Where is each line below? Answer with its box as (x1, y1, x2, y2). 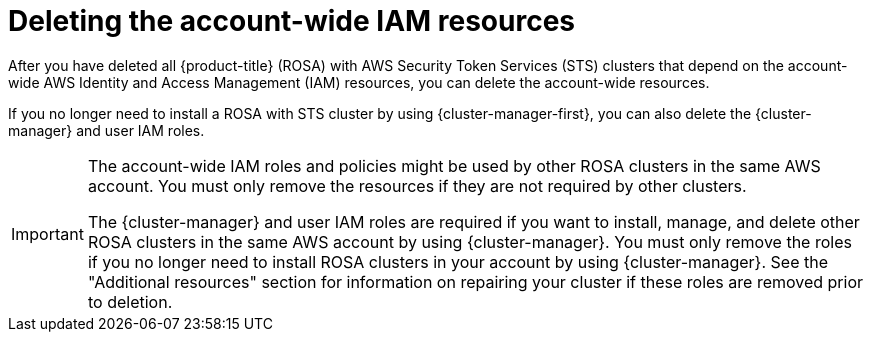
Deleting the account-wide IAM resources (8, 4, 576, 38)
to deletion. (87, 291, 173, 312)
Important (11, 223, 84, 244)
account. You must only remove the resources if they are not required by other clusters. (87, 175, 747, 196)
